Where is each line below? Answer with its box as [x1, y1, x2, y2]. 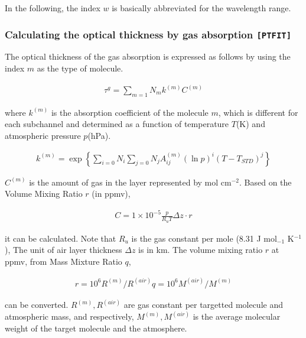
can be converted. [5, 298, 69, 311]
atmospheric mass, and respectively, [5, 310, 134, 323]
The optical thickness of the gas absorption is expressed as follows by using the [5, 50, 291, 63]
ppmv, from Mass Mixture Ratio [5, 255, 122, 267]
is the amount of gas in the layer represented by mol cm [29, 175, 232, 188]
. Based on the [239, 175, 292, 188]
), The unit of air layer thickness [5, 243, 122, 256]
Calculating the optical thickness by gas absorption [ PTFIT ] [5, 27, 292, 41]
